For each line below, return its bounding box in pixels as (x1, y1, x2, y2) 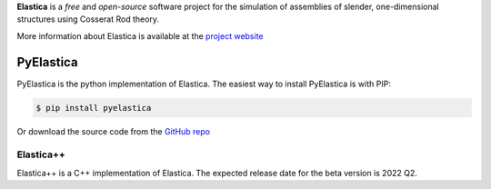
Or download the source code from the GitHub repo (16, 125, 211, 136)
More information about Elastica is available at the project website (16, 30, 264, 41)
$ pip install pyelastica (35, 103, 152, 113)
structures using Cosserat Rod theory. (16, 14, 159, 25)
